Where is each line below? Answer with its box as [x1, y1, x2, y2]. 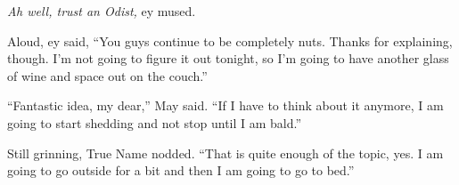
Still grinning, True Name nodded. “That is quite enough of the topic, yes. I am [7, 143, 444, 162]
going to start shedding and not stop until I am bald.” [7, 113, 302, 132]
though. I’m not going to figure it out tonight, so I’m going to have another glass [7, 49, 449, 68]
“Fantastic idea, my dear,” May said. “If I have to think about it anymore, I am [7, 96, 444, 115]
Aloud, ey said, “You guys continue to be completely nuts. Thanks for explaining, [7, 31, 453, 50]
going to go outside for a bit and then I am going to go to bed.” [7, 161, 355, 180]
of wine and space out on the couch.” [7, 66, 208, 84]
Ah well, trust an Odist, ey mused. [7, 2, 196, 20]
